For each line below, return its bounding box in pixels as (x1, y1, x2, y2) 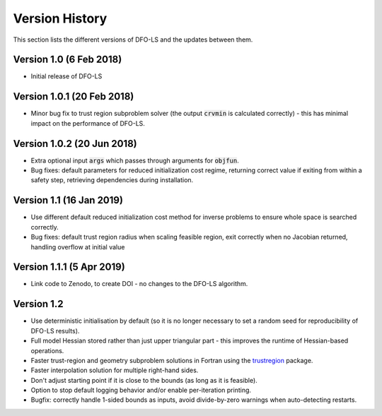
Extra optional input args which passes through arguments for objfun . (30, 156, 240, 165)
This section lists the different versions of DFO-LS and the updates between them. (13, 35, 253, 44)
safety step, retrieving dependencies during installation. (30, 176, 194, 184)
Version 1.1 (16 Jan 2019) (13, 194, 124, 206)
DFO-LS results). (30, 326, 80, 335)
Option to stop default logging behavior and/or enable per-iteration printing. (30, 386, 251, 395)
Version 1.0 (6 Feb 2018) (13, 54, 122, 66)
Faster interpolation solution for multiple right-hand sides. (30, 366, 199, 374)
